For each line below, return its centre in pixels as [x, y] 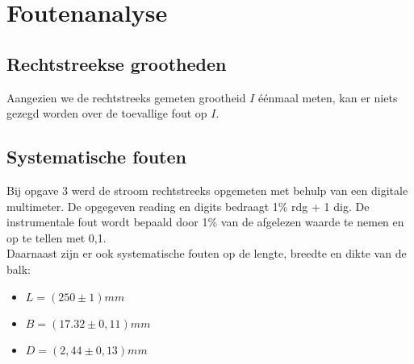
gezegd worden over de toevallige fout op [107, 113]
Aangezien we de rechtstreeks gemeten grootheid [126, 97]
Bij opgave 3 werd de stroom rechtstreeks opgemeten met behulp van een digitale [207, 190]
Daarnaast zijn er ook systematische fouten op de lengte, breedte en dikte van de [207, 253]
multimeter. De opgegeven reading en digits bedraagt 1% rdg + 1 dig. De [188, 206]
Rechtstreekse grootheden [117, 63]
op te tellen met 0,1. [56, 237]
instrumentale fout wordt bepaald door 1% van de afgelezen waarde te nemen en [205, 222]
